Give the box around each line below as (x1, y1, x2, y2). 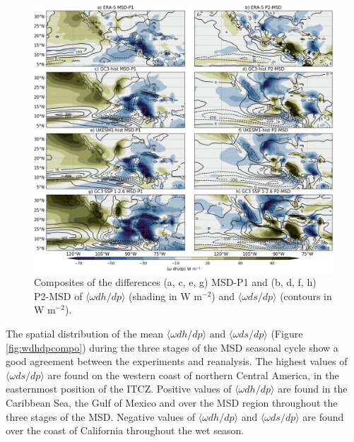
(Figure (271, 326, 303, 340)
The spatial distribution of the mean (6, 326, 164, 340)
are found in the (278, 381, 348, 396)
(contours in (280, 288, 332, 303)
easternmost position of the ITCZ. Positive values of (6, 381, 232, 396)
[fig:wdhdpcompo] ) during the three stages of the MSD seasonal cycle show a (6, 340, 338, 354)
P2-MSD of (34, 288, 83, 303)
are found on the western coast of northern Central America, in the (47, 367, 339, 382)
